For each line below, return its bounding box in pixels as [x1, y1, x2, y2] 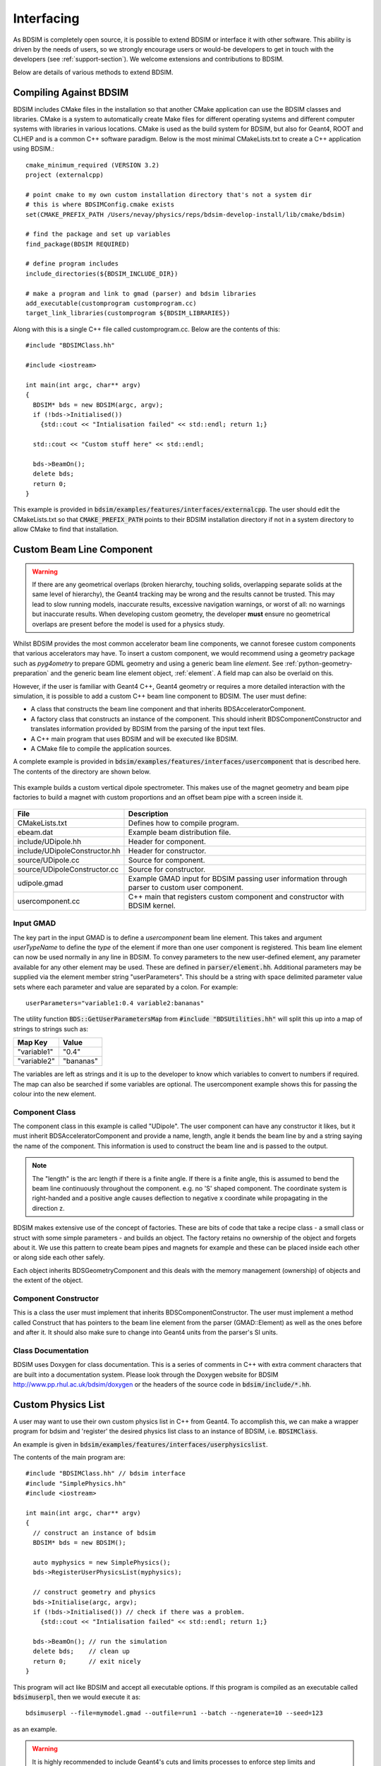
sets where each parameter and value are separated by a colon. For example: [13, 983, 238, 991]
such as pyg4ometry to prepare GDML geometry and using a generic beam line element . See [13, 659, 284, 668]
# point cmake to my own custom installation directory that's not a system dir [25, 191, 313, 198]
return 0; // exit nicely [32, 1657, 141, 1665]
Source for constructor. [128, 864, 206, 874]
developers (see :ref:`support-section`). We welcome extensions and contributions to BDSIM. [13, 55, 284, 64]
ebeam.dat [17, 827, 53, 837]
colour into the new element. [13, 1089, 97, 1098]
